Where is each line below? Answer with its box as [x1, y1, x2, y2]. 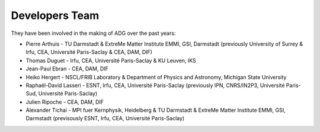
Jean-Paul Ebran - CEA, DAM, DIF [25, 65, 109, 72]
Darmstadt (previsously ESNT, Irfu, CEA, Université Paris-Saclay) [25, 115, 185, 122]
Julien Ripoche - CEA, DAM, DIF [25, 98, 104, 105]
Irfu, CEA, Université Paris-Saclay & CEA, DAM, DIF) [25, 49, 152, 56]
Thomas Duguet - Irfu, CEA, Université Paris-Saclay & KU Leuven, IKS [25, 57, 197, 64]
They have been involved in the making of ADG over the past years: [11, 30, 176, 37]
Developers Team [11, 9, 100, 22]
